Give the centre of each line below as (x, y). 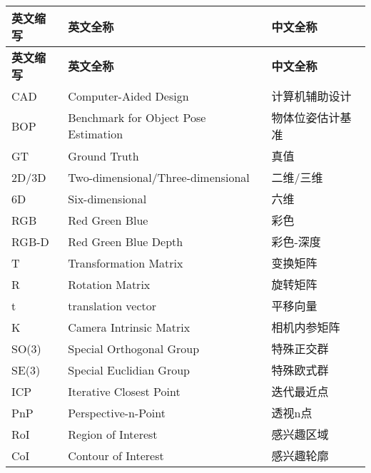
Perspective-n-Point (117, 412)
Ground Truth (103, 156)
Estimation (96, 134)
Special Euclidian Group (129, 370)
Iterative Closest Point (124, 391)
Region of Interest (113, 434)
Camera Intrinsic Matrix (129, 327)
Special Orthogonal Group (134, 348)
